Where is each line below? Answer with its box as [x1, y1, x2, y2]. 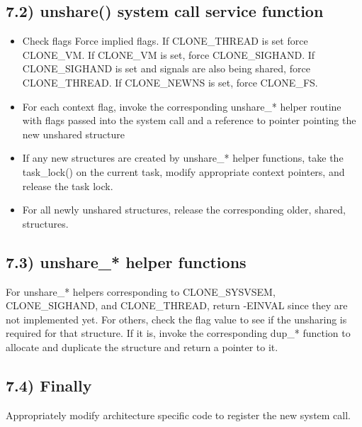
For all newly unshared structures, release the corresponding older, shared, [22, 202, 346, 217]
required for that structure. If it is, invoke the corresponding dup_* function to [6, 326, 351, 340]
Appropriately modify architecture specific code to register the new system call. [6, 407, 351, 422]
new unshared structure [22, 126, 125, 141]
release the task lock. [22, 178, 113, 193]
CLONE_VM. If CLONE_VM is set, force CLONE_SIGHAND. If [22, 47, 315, 62]
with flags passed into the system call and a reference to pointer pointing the [22, 113, 356, 128]
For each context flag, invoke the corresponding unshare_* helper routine [22, 99, 341, 113]
